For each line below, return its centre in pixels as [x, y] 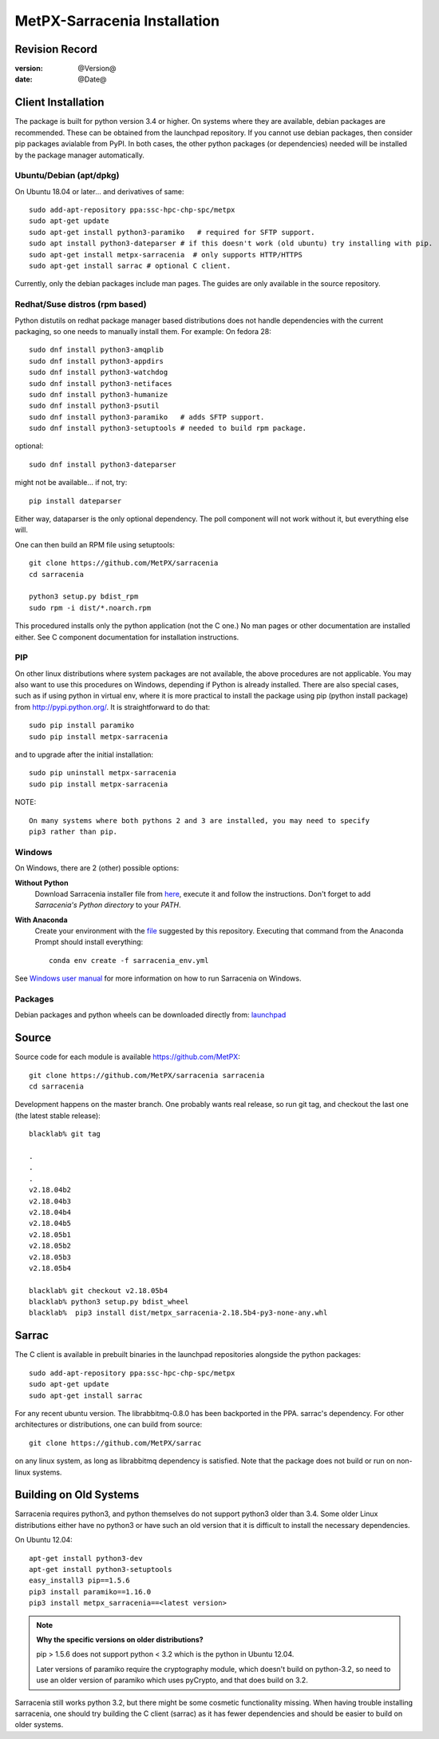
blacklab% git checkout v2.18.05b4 [99, 1290]
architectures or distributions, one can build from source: [109, 1425]
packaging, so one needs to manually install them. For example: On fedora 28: [143, 331]
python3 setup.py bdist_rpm [84, 597]
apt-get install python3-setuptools [101, 1569]
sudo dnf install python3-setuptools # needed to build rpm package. [168, 428]
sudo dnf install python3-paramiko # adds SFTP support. [147, 417]
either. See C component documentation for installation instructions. [127, 637]
